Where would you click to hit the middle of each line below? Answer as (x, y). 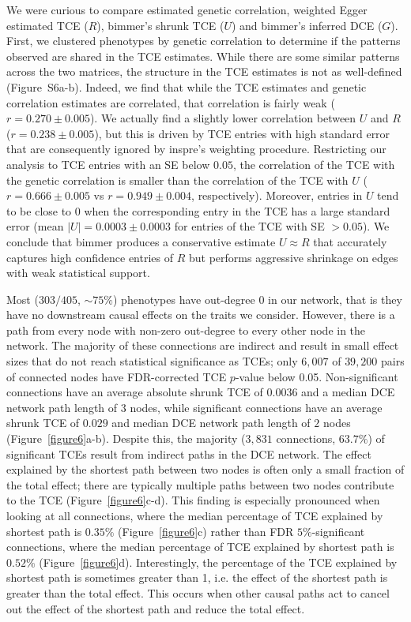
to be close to (39, 210)
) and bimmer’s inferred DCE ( (307, 25)
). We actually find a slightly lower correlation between (223, 118)
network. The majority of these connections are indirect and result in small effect (203, 345)
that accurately (350, 241)
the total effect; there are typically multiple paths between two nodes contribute (200, 484)
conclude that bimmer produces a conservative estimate (141, 241)
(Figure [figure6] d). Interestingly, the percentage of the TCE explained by (218, 562)
